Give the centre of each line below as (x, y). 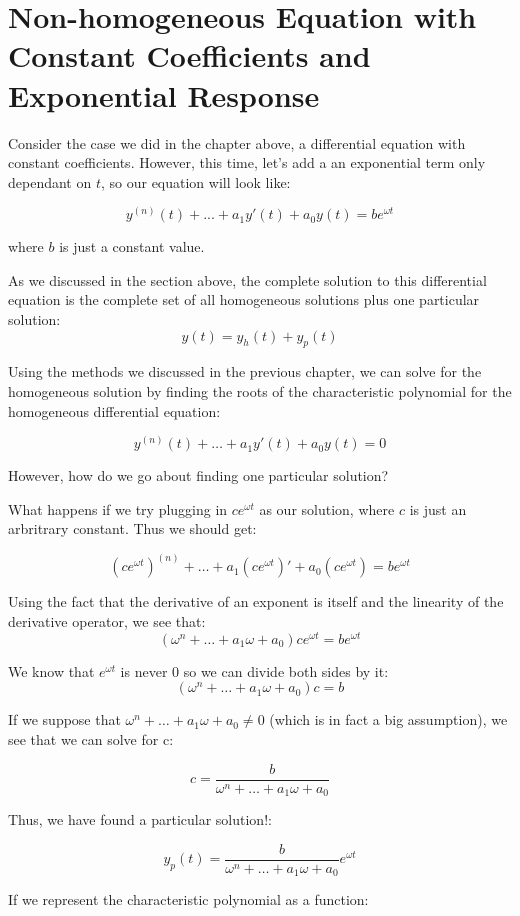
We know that (51, 670)
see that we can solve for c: (91, 738)
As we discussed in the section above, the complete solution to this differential (247, 279)
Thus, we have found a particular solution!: (140, 819)
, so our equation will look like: (195, 181)
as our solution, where (327, 508)
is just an (438, 508)
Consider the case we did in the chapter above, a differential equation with (237, 142)
